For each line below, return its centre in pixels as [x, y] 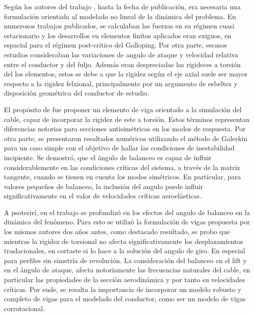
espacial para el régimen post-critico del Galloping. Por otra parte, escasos [116, 45]
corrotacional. [25, 308]
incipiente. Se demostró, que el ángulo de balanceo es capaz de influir [108, 157]
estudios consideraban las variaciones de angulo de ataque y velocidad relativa [121, 54]
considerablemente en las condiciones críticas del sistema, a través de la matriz [122, 167]
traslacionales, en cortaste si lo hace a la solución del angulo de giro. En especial [125, 251]
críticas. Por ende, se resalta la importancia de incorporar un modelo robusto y [123, 289]
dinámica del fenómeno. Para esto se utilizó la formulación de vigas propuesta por [127, 222]
